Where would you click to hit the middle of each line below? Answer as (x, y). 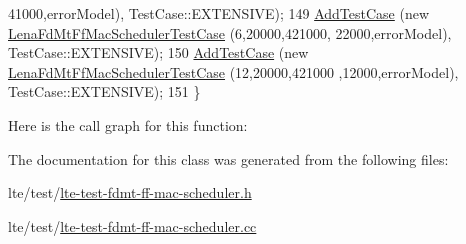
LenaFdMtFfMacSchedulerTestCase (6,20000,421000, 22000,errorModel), (230, 32)
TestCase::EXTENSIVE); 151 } (104, 91)
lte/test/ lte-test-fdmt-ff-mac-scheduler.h (130, 192)
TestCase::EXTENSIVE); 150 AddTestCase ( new (158, 52)
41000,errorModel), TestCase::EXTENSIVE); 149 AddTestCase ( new (219, 13)
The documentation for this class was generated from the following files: (228, 158)
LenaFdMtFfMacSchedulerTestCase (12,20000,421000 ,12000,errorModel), (233, 71)
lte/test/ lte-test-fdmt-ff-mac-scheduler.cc (132, 225)
